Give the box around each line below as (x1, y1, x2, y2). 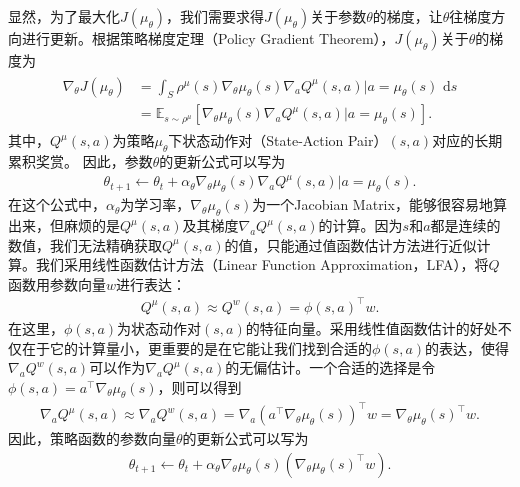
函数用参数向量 (8, 273, 106, 294)
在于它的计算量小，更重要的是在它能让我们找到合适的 (21, 337, 372, 358)
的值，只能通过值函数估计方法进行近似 (224, 234, 477, 255)
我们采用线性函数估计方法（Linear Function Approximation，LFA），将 (35, 254, 489, 275)
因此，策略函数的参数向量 (8, 428, 176, 449)
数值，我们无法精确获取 (8, 234, 162, 255)
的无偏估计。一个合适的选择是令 (225, 357, 436, 378)
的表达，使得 (425, 337, 510, 358)
